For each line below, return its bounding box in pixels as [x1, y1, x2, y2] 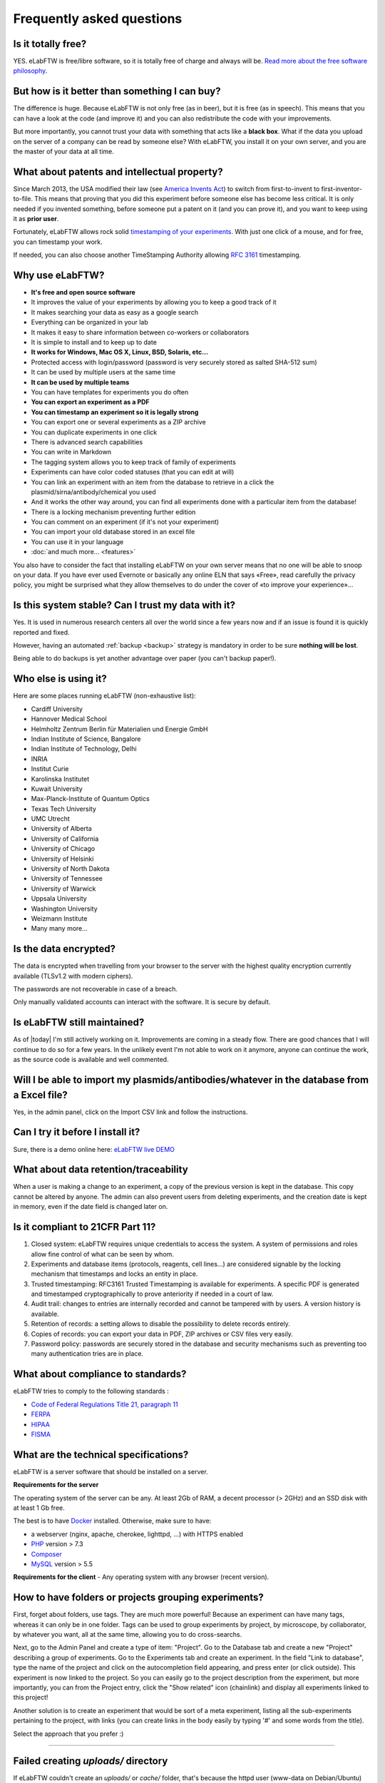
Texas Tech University [31, 804, 96, 813]
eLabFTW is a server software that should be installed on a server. [13, 1467, 208, 1476]
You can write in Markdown [31, 448, 112, 456]
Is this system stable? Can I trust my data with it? [13, 599, 235, 611]
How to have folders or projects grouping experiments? [13, 1591, 264, 1604]
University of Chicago [31, 844, 96, 853]
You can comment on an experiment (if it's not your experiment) [31, 518, 220, 526]
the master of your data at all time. [13, 147, 114, 155]
